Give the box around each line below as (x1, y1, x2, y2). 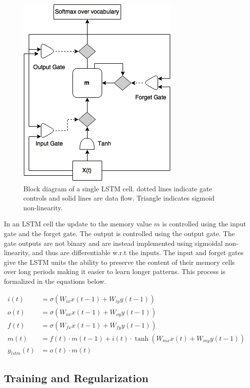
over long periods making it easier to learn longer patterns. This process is (4, 266, 226, 277)
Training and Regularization (4, 370, 149, 385)
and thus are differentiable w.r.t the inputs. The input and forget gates (32, 247, 244, 258)
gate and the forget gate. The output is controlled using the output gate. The (4, 228, 235, 238)
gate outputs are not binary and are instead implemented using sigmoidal (4, 238, 223, 248)
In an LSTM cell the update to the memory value (4, 219, 152, 229)
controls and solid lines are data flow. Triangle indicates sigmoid (23, 193, 214, 203)
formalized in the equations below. (4, 276, 107, 286)
